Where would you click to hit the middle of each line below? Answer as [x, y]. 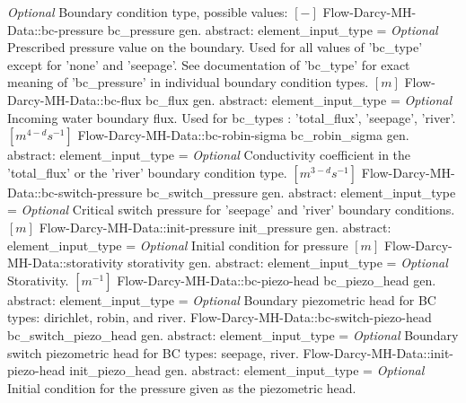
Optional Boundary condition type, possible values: [148, 12]
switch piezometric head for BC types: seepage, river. [153, 352]
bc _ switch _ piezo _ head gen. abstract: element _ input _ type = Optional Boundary [233, 334]
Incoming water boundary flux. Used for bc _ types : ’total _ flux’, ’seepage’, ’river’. [232, 117]
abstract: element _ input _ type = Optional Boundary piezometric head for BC [222, 299]
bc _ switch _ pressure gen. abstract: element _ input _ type [301, 192]
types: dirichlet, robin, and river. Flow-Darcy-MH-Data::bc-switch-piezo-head [220, 317]
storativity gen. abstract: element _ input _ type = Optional [288, 263]
